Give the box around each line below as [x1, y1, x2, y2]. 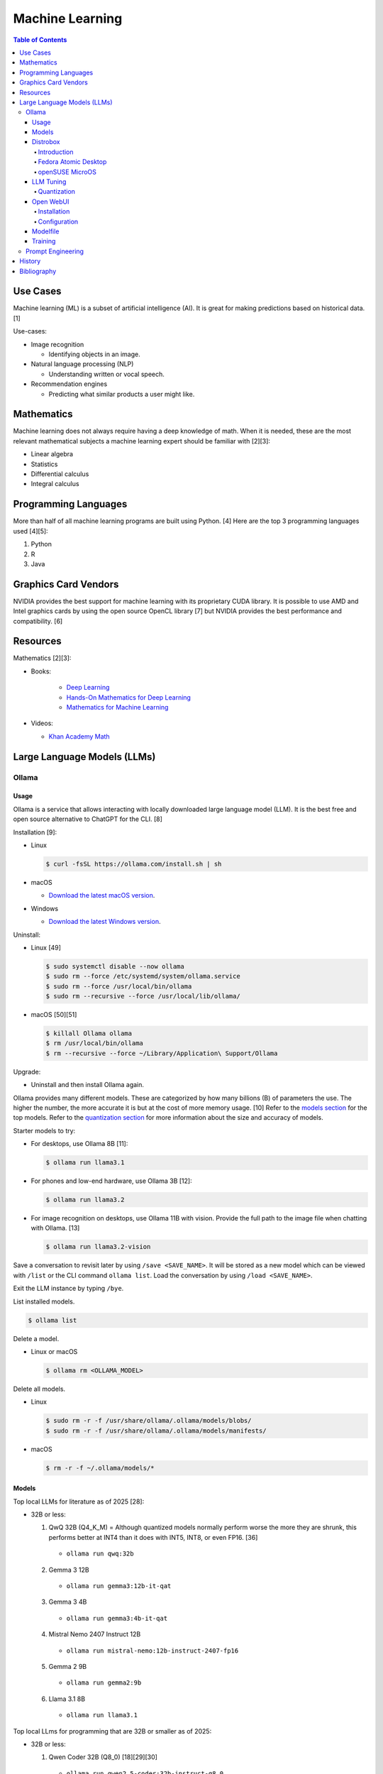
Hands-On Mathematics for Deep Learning [66, 693, 191, 702]
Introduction [38, 148, 74, 156]
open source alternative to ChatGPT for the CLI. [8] [13, 815, 163, 823]
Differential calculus [30, 470, 89, 478]
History [19, 257, 41, 265]
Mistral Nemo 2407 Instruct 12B [48, 1630, 141, 1638]
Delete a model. [13, 1334, 60, 1343]
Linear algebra [30, 450, 74, 458]
